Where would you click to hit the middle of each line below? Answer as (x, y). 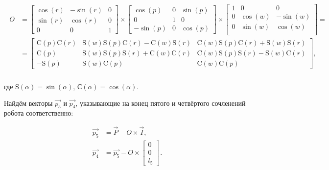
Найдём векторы (28, 103)
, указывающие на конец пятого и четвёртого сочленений (161, 103)
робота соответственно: (39, 113)
